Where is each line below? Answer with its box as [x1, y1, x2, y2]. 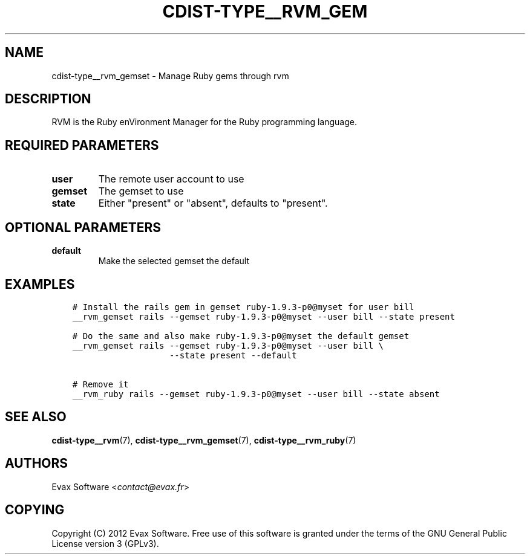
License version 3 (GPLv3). [51, 538, 159, 549]
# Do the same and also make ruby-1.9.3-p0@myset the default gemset [72, 331, 410, 341]
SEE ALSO [5, 409, 67, 425]
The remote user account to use [98, 173, 244, 186]
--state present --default [169, 350, 297, 360]
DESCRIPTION [5, 91, 91, 107]
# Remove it [72, 379, 129, 389]
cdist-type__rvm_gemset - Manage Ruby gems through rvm [51, 70, 289, 81]
